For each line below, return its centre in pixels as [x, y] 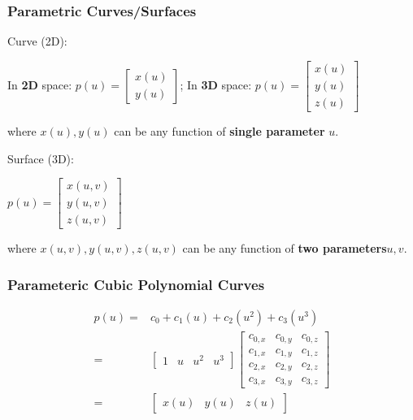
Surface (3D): [41, 158]
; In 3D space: [216, 84]
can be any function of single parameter [220, 130]
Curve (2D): [37, 41]
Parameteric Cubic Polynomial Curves [136, 284]
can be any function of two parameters [285, 248]
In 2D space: [40, 84]
